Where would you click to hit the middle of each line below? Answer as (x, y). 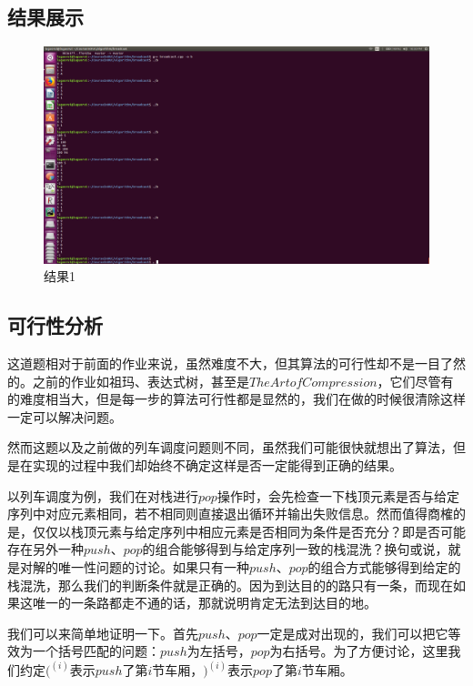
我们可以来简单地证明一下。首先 (103, 633)
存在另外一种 (45, 549)
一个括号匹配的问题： (96, 651)
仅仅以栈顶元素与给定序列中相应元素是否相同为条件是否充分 (211, 531)
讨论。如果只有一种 (191, 567)
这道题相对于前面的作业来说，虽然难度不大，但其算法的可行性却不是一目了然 (236, 363)
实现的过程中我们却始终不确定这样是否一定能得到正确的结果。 (217, 465)
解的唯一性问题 (77, 567)
